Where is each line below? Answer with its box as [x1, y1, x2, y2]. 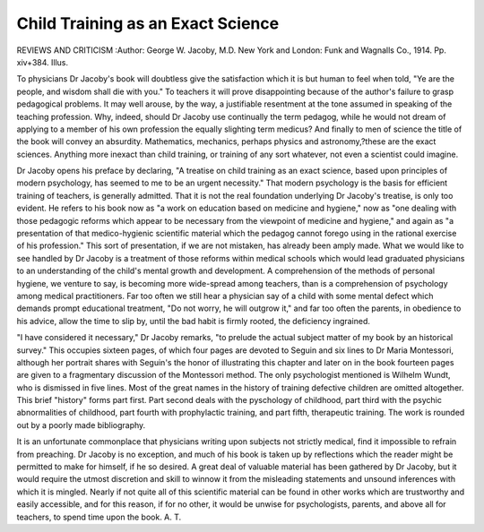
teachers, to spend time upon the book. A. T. [16, 511, 182, 522]
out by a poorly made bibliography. [16, 419, 146, 430]
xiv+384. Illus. [16, 56, 69, 67]
